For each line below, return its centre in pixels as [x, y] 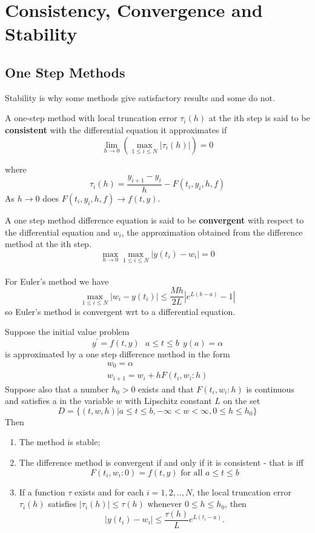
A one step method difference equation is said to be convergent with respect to [154, 220]
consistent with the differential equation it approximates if [116, 129]
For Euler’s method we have [57, 281]
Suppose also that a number [57, 389]
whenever [165, 504]
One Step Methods [65, 72]
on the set [242, 401]
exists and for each [109, 492]
